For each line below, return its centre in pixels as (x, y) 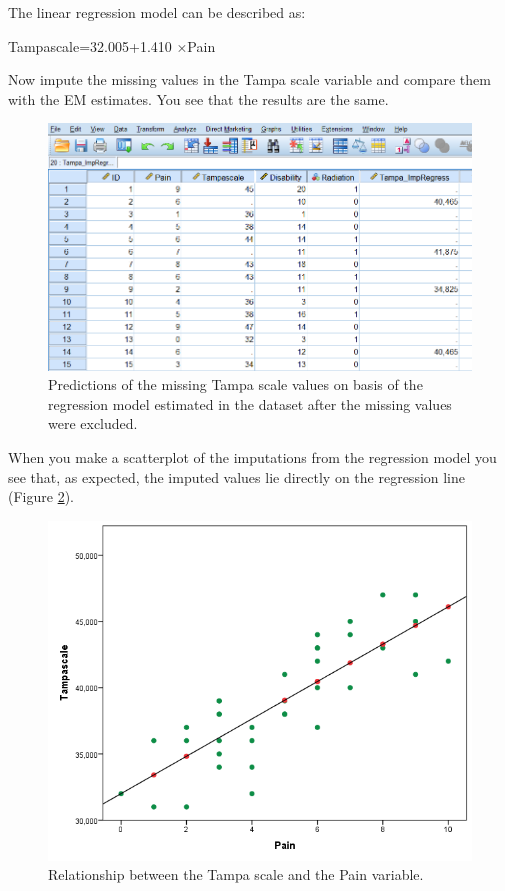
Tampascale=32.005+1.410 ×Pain (112, 45)
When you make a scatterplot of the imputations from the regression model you (252, 457)
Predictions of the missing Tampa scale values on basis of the (235, 384)
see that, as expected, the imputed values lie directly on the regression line (237, 476)
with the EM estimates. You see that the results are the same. (198, 98)
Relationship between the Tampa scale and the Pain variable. (236, 874)
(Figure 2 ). (41, 496)
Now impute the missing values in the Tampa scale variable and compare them (249, 79)
